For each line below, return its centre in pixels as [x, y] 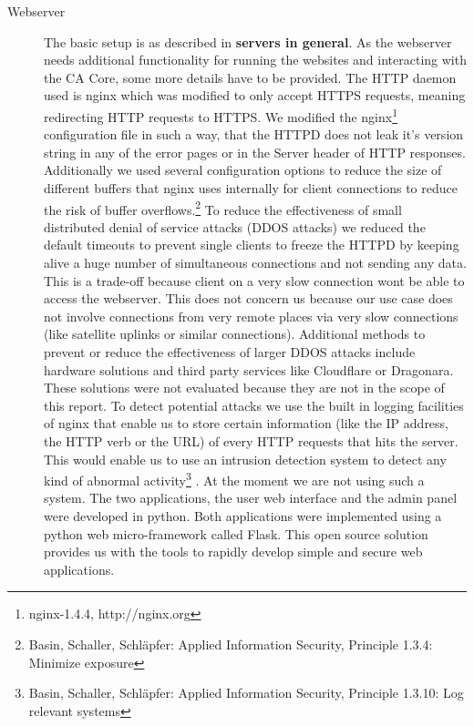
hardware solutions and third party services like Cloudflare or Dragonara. [249, 369]
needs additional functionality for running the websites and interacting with [255, 60]
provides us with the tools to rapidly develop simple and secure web [233, 552]
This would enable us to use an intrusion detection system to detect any [245, 459]
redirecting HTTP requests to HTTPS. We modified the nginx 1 [221, 115]
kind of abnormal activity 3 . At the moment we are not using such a [234, 479]
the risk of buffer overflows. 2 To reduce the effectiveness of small [223, 208]
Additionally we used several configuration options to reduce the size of [243, 170]
